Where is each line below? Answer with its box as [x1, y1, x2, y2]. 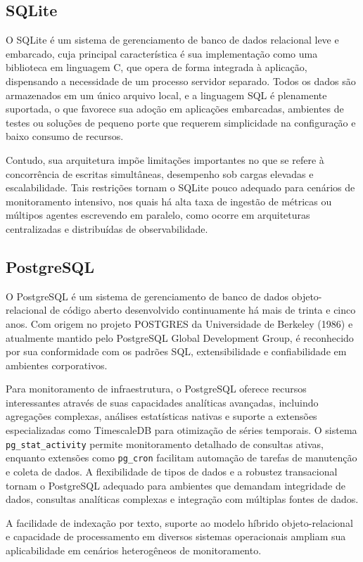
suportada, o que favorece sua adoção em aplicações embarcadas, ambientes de [6, 101, 344, 116]
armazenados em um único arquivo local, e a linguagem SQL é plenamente [6, 87, 327, 102]
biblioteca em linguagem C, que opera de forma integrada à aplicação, [6, 60, 307, 75]
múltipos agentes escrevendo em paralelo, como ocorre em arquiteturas [6, 207, 310, 222]
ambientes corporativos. [6, 357, 108, 372]
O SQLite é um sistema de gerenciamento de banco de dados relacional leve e [6, 32, 339, 47]
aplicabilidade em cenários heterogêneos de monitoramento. [6, 542, 262, 557]
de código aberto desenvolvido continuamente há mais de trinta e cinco [50, 302, 356, 317]
